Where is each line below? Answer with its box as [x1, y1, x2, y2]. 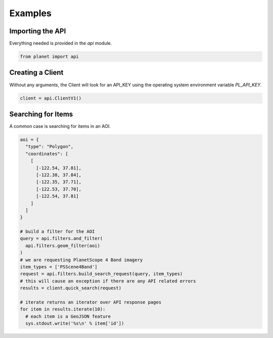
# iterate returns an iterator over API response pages [20, 300, 162, 305]
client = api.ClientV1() [20, 95, 82, 101]
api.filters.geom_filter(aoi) [25, 243, 101, 249]
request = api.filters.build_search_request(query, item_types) [20, 271, 183, 277]
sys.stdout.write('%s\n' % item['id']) [25, 321, 124, 326]
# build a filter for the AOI [20, 229, 95, 234]
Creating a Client [9, 68, 64, 77]
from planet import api [20, 54, 79, 60]
